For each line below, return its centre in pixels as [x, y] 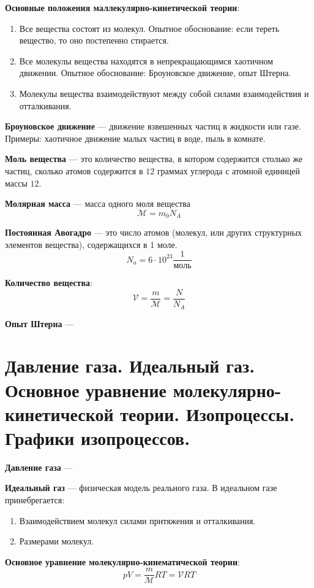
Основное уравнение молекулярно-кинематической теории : [122, 561]
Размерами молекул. [57, 541]
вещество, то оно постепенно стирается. [94, 40]
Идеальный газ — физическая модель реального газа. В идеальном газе [141, 488]
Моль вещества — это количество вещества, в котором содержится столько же [154, 159]
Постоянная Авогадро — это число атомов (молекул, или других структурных [154, 232]
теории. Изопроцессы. [207, 413]
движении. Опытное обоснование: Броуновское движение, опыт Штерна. [155, 73]
